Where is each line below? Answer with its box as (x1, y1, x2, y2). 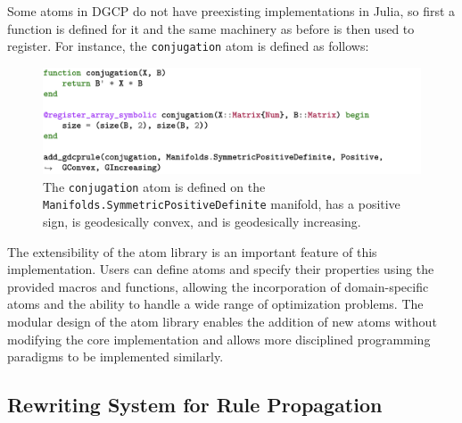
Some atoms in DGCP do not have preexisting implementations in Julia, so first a (7, 2, 456, 20)
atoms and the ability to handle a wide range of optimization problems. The (7, 294, 424, 313)
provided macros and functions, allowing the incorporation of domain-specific (7, 277, 429, 295)
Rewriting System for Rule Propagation (7, 391, 383, 419)
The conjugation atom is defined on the (43, 177, 266, 195)
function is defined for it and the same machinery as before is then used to (7, 19, 415, 37)
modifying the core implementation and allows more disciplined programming (7, 329, 431, 348)
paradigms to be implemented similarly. (7, 347, 224, 366)
